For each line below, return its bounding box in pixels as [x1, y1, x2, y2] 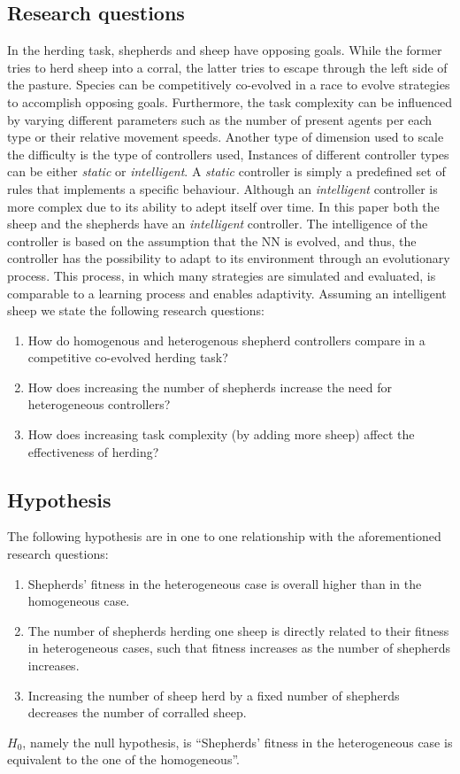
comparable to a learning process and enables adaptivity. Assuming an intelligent [7, 283, 447, 302]
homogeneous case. [27, 592, 130, 610]
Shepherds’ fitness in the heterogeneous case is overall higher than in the [27, 574, 422, 592]
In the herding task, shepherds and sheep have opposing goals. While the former [7, 41, 442, 59]
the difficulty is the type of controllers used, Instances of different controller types [7, 144, 449, 163]
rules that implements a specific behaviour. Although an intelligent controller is [7, 179, 438, 197]
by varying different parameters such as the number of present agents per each [7, 110, 433, 128]
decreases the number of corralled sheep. [27, 703, 247, 722]
